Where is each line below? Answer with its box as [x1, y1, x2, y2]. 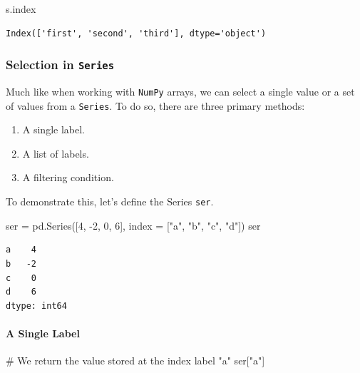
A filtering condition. [22, 170, 114, 185]
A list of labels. [22, 145, 89, 160]
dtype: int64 [6, 300, 67, 311]
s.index [6, 1, 36, 16]
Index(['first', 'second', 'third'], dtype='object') [6, 28, 267, 39]
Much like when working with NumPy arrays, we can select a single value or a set [6, 83, 355, 98]
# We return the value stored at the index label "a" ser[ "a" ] [6, 353, 265, 368]
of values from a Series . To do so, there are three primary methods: [6, 98, 305, 113]
